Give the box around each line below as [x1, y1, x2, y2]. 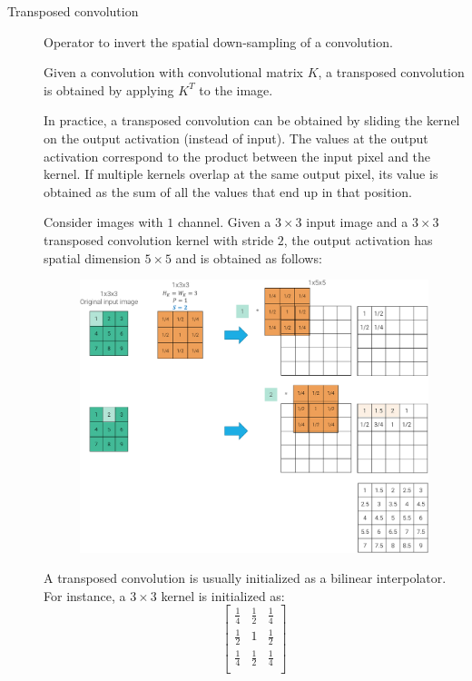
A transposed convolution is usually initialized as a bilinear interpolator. [44, 568, 447, 587]
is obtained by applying [44, 80, 174, 99]
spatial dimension [44, 248, 141, 267]
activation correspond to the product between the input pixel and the [44, 146, 431, 165]
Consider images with [44, 212, 163, 232]
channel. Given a [177, 212, 271, 232]
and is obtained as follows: [175, 248, 322, 267]
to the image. [199, 80, 273, 99]
